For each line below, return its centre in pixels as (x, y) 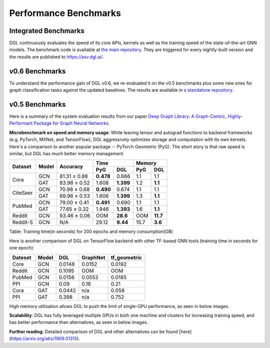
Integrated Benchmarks (47, 31)
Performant (21, 123)
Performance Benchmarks (65, 13)
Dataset (22, 166)
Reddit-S (23, 222)
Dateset (22, 257)
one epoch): (22, 248)
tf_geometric (126, 257)
